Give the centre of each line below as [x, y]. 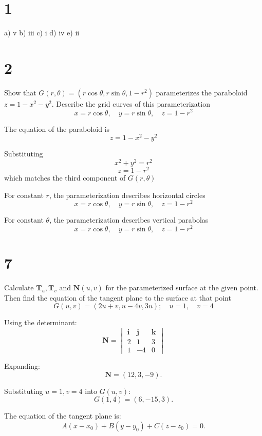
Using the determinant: [41, 322]
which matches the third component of [65, 177]
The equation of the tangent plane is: [63, 416]
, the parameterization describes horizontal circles [127, 195]
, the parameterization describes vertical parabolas [129, 220]
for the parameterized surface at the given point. [182, 287]
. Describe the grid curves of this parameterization [131, 103]
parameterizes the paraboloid [202, 92]
